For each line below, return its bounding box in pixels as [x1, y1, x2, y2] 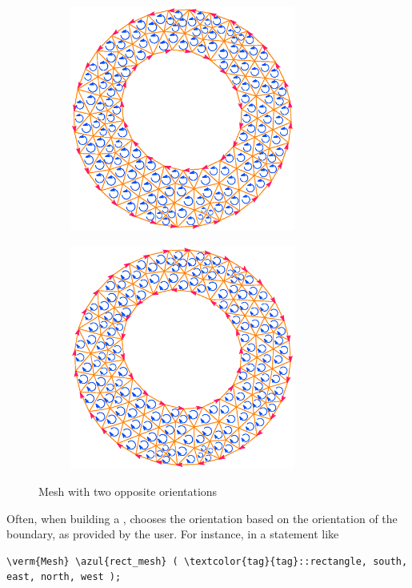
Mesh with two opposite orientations [38, 482, 218, 499]
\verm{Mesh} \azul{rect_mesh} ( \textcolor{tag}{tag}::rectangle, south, [6, 555, 408, 567]
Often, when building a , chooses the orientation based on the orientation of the [6, 509, 398, 526]
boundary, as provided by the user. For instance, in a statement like [6, 526, 339, 542]
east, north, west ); [6, 571, 122, 583]
